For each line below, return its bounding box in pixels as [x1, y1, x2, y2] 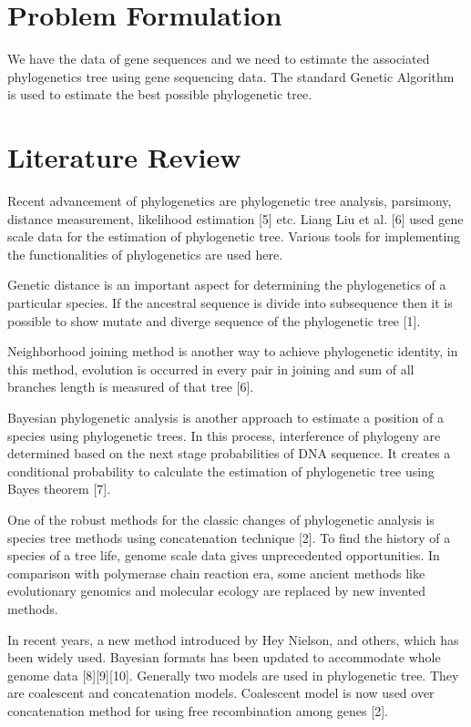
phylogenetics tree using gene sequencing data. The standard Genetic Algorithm [7, 67, 455, 86]
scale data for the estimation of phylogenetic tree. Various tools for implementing [7, 227, 461, 246]
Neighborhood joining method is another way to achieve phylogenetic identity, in [7, 342, 458, 361]
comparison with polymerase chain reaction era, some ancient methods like [7, 563, 425, 582]
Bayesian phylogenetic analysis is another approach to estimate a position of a [7, 407, 445, 426]
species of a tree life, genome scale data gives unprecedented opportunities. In [7, 546, 440, 565]
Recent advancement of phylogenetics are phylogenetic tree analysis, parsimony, [7, 191, 452, 210]
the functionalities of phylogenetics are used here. [7, 244, 283, 263]
